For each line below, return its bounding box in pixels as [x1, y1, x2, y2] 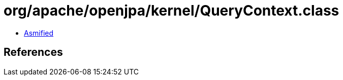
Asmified [24, 28, 54, 37]
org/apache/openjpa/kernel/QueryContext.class [4, 2, 339, 19]
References [4, 46, 63, 59]
